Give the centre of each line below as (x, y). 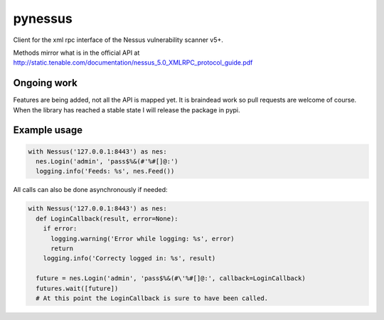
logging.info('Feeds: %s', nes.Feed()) (105, 171)
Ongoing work (45, 83)
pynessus (43, 18)
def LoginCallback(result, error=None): (107, 218)
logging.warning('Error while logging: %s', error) (143, 239)
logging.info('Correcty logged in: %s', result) (129, 258)
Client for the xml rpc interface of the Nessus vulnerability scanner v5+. (118, 40)
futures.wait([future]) (77, 288)
